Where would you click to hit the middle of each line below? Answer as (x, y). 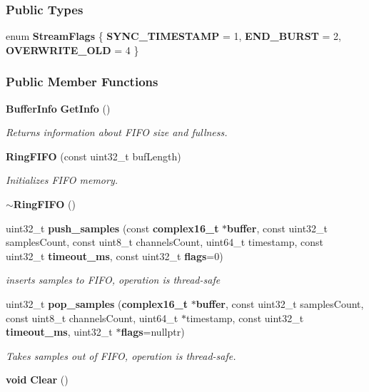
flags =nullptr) (153, 332)
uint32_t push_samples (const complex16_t (112, 228)
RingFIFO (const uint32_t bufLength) (93, 156)
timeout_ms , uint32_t (59, 332)
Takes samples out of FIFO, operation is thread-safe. (121, 355)
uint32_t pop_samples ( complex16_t (97, 303)
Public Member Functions (82, 82)
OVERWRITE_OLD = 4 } (72, 50)
